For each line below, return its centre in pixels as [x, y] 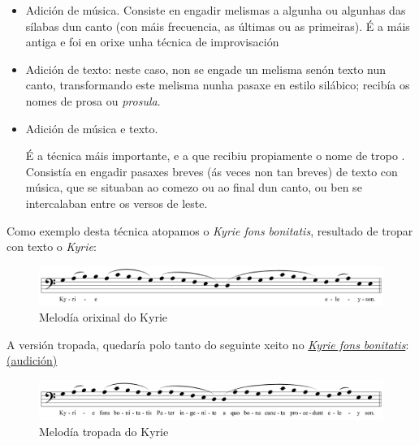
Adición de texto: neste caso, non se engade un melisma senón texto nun [206, 69]
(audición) [32, 360]
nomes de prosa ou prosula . [93, 100]
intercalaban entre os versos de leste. [117, 203]
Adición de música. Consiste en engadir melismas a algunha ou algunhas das [216, 10]
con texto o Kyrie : [52, 246]
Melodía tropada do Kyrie [104, 431]
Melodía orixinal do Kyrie [104, 317]
